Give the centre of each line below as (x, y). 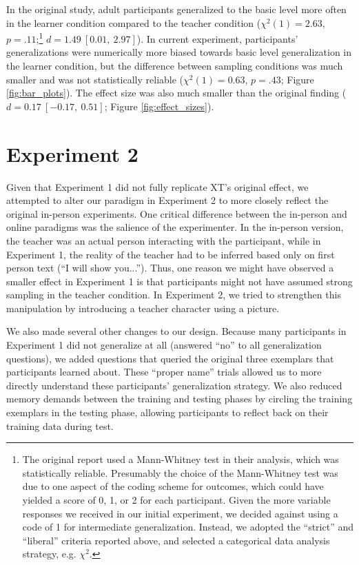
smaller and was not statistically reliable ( (95, 79)
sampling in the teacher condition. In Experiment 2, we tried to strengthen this (174, 295)
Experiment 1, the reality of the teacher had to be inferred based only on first (171, 254)
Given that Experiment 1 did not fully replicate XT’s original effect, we (157, 186)
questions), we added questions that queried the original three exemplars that (170, 358)
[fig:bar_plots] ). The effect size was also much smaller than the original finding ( (176, 93)
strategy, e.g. (49, 554)
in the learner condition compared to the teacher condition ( (134, 22)
